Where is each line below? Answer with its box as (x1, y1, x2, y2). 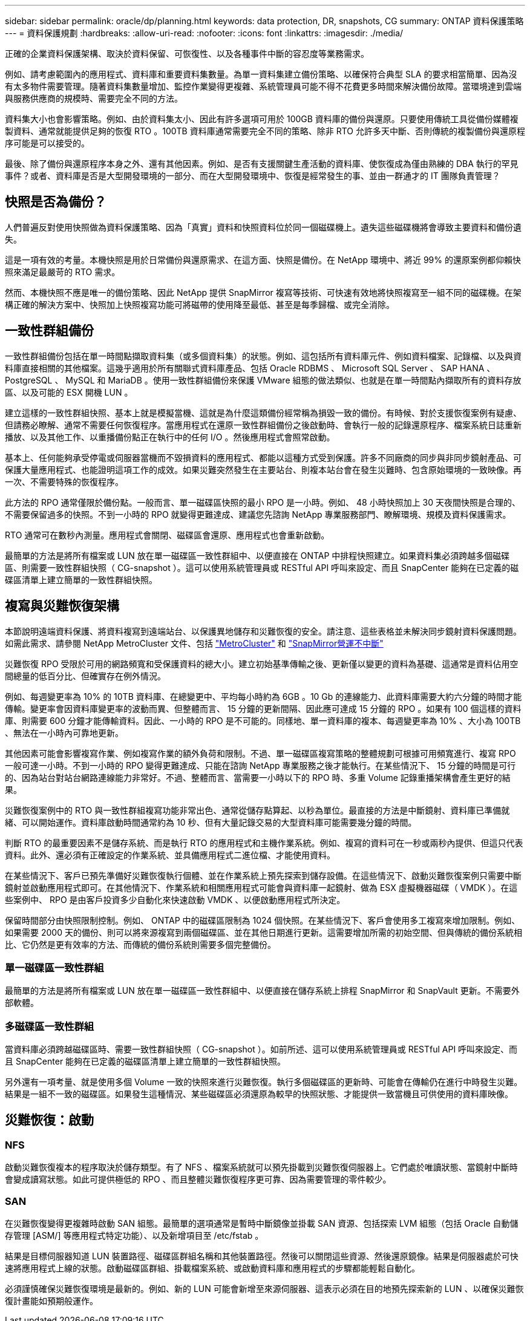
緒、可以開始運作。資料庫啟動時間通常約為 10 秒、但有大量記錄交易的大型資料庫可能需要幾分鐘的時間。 (5, 817, 417, 827)
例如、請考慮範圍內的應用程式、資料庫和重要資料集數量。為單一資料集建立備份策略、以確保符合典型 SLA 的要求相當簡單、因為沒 (5, 69, 517, 79)
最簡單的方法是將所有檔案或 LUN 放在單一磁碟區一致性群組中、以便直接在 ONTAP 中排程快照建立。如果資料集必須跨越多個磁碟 (5, 550, 510, 561)
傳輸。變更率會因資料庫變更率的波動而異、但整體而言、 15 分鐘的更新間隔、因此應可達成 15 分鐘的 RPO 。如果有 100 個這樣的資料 (5, 703, 522, 714)
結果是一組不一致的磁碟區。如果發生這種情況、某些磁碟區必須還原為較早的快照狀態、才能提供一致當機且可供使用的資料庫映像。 (5, 1089, 513, 1100)
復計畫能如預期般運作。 (5, 1296, 98, 1306)
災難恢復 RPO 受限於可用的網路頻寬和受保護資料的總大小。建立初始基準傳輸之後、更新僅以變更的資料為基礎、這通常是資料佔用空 (5, 658, 519, 669)
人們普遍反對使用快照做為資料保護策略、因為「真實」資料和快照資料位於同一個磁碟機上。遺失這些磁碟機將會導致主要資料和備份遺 (5, 221, 522, 232)
